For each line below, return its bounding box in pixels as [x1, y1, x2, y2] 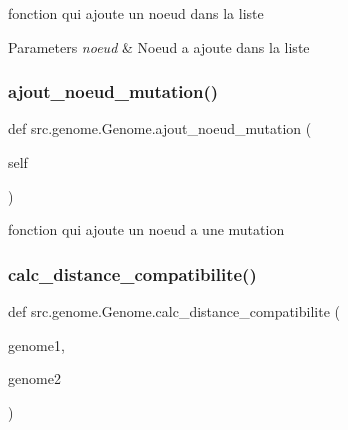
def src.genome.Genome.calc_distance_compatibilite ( [8, 301, 340, 321]
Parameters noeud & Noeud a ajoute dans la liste [8, 36, 310, 57]
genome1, [8, 334, 65, 355]
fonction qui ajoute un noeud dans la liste [8, 3, 264, 23]
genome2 [8, 368, 61, 389]
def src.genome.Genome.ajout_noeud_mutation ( [8, 118, 312, 139]
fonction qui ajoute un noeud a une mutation [8, 219, 285, 240]
